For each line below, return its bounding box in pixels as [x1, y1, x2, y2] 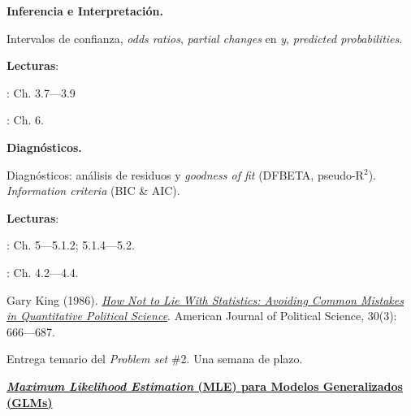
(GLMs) [6, 393, 53, 410]
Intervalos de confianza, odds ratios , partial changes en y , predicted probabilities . [6, 29, 403, 46]
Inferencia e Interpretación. [6, 2, 163, 19]
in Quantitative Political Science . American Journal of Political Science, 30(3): [6, 307, 397, 324]
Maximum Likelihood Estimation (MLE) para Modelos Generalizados [6, 377, 403, 394]
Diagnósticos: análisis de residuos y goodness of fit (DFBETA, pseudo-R [6, 166, 364, 183]
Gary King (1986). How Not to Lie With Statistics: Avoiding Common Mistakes [6, 291, 404, 308]
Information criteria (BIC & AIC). [6, 182, 180, 199]
